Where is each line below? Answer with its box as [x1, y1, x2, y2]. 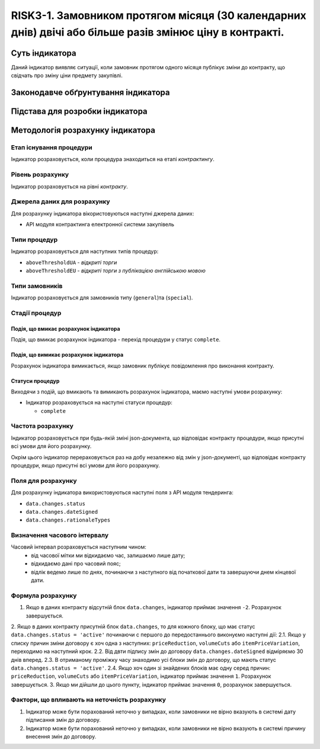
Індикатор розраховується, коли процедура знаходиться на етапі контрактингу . [11, 156, 215, 163]
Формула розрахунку [11, 591, 77, 600]
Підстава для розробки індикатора [11, 107, 148, 117]
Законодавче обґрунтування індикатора [11, 88, 170, 98]
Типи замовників [11, 281, 63, 290]
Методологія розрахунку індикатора [11, 125, 155, 136]
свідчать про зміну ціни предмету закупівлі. [11, 72, 123, 79]
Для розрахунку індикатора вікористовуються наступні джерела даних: [11, 210, 194, 217]
